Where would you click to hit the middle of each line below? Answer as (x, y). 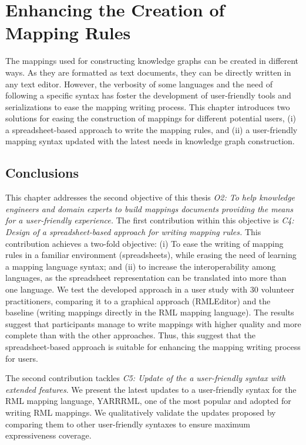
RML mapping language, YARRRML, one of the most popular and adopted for (148, 401)
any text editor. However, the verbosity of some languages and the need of (139, 84)
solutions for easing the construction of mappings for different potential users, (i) (151, 118)
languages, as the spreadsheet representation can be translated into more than (146, 278)
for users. (22, 358)
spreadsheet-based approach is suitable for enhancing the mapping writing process (153, 346)
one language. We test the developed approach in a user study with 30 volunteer (150, 289)
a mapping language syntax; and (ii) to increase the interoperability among (141, 266)
